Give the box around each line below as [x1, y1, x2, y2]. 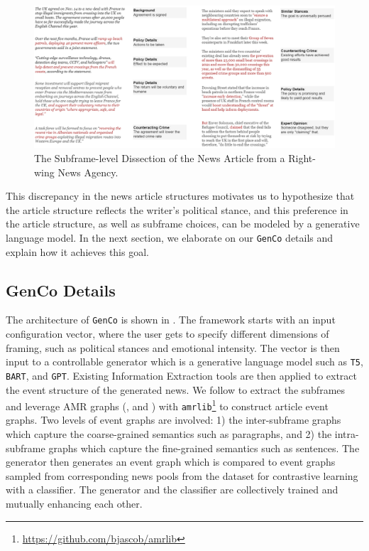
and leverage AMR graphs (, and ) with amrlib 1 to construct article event [6, 397, 329, 413]
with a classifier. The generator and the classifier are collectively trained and [6, 482, 338, 497]
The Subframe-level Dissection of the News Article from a [34, 151, 285, 165]
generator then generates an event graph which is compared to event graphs [6, 454, 336, 469]
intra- [334, 427, 359, 442]
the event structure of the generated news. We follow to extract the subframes [6, 382, 346, 397]
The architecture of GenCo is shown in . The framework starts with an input [6, 312, 336, 327]
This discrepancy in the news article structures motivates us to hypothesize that [6, 188, 355, 203]
